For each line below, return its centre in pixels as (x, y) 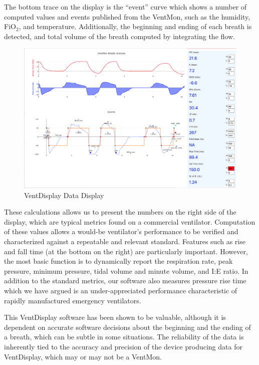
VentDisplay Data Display (64, 195)
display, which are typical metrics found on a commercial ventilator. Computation (130, 221)
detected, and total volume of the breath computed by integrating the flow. (119, 36)
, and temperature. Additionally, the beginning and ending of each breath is (135, 26)
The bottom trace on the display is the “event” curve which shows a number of (125, 7)
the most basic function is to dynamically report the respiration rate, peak (118, 261)
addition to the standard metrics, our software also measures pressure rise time (125, 281)
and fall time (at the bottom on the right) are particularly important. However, (126, 251)
